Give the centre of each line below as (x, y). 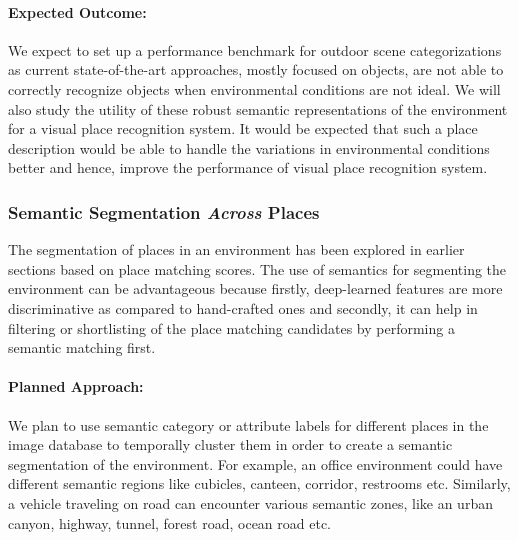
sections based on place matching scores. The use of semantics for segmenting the (257, 268)
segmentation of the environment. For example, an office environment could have (255, 463)
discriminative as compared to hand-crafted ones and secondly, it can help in (243, 307)
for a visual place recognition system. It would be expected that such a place (243, 128)
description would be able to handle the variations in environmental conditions (249, 147)
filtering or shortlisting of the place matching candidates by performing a (231, 327)
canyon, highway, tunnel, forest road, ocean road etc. (169, 522)
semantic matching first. (82, 347)
